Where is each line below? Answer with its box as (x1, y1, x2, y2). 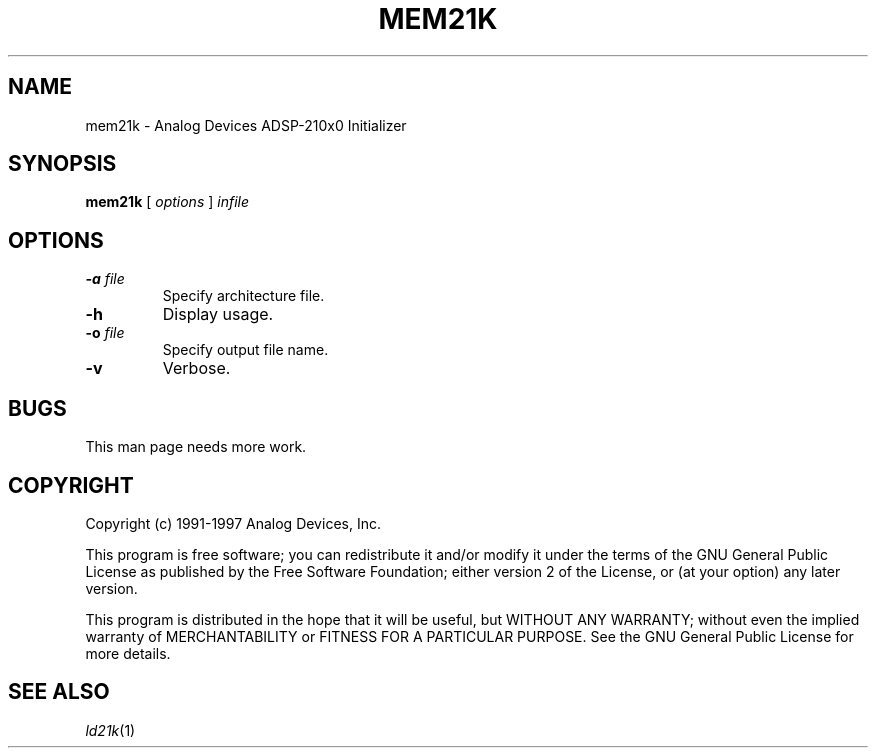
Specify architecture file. (162, 287, 325, 305)
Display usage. (162, 304, 274, 325)
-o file (85, 324, 125, 342)
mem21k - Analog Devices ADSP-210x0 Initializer (85, 116, 407, 134)
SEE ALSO (8, 679, 110, 705)
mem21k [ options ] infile (85, 193, 250, 211)
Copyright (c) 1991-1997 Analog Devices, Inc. (85, 514, 381, 532)
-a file (85, 270, 125, 288)
